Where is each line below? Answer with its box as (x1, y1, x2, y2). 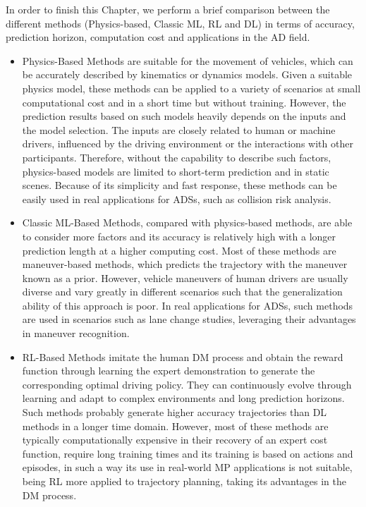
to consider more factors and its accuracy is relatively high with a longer (22, 228, 336, 243)
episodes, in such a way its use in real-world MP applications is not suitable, (22, 460, 353, 475)
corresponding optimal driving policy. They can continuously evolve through (22, 377, 352, 391)
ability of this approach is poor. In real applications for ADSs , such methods (22, 298, 353, 312)
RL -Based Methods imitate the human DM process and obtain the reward (22, 349, 343, 364)
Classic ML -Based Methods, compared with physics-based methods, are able (22, 215, 353, 230)
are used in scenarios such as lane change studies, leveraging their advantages (22, 312, 356, 326)
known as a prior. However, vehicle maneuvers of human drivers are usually (22, 270, 348, 285)
